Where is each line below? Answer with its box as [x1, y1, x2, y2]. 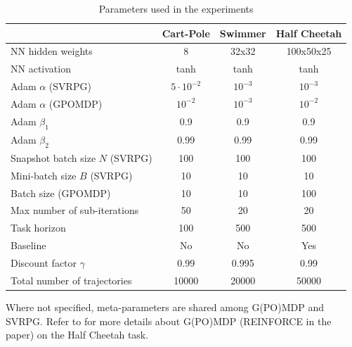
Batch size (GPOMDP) [11, 185, 111, 200]
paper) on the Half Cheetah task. [6, 327, 149, 342]
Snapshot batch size [11, 150, 96, 165]
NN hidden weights [11, 44, 93, 58]
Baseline [11, 238, 46, 253]
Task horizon [11, 220, 66, 235]
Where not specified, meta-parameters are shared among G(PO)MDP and [6, 299, 324, 314]
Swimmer [219, 25, 266, 40]
